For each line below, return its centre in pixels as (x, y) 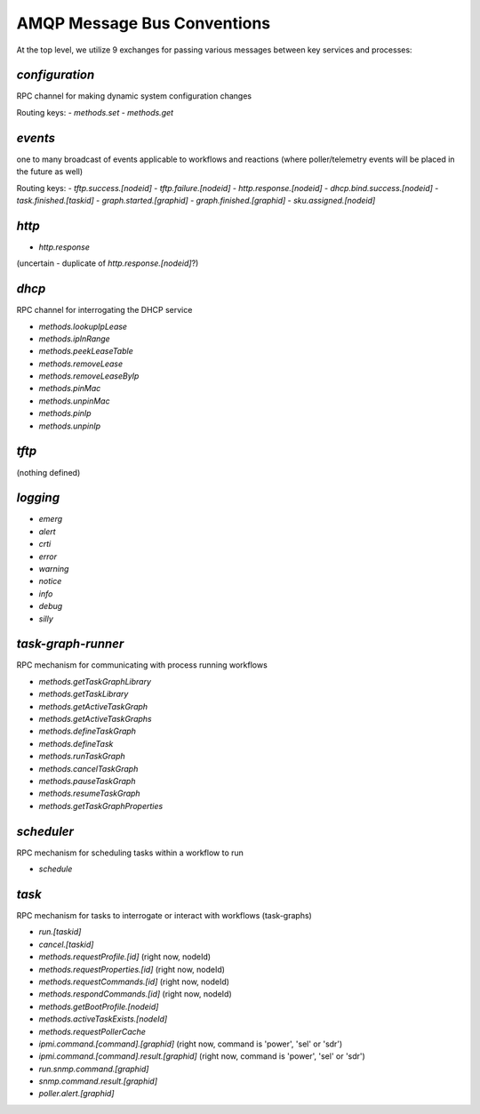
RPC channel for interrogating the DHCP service (104, 310)
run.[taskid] (60, 932)
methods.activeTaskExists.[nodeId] (103, 1019)
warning (54, 569)
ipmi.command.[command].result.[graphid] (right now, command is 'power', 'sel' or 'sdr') (202, 1056)
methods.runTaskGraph (82, 757)
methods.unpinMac (74, 401)
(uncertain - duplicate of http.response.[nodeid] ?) (108, 263)
